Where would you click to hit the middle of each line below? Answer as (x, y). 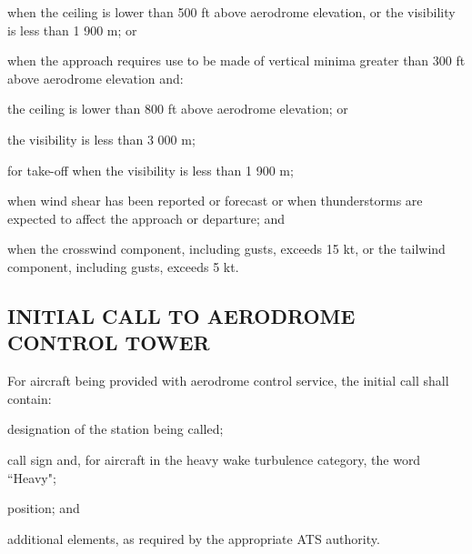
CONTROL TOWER (109, 342)
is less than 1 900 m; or (72, 30)
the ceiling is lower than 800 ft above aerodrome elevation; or (178, 109)
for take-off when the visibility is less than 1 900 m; (151, 170)
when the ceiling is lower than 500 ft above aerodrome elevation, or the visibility (231, 12)
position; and (44, 508)
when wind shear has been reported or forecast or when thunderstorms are (215, 201)
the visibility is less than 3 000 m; (101, 139)
